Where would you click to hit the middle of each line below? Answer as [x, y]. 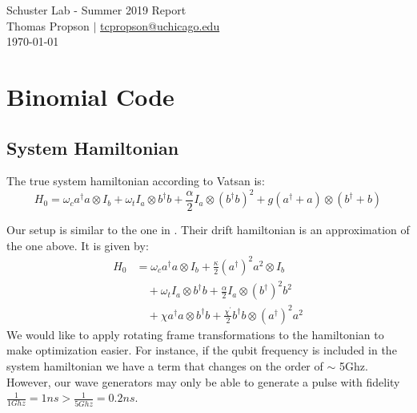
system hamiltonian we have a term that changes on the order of [165, 366]
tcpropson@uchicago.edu [160, 25]
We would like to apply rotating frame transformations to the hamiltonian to [195, 334]
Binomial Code [90, 96]
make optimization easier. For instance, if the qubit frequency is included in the [202, 350]
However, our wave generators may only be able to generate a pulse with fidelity [203, 381]
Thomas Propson [48, 25]
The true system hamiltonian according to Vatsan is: [136, 181]
